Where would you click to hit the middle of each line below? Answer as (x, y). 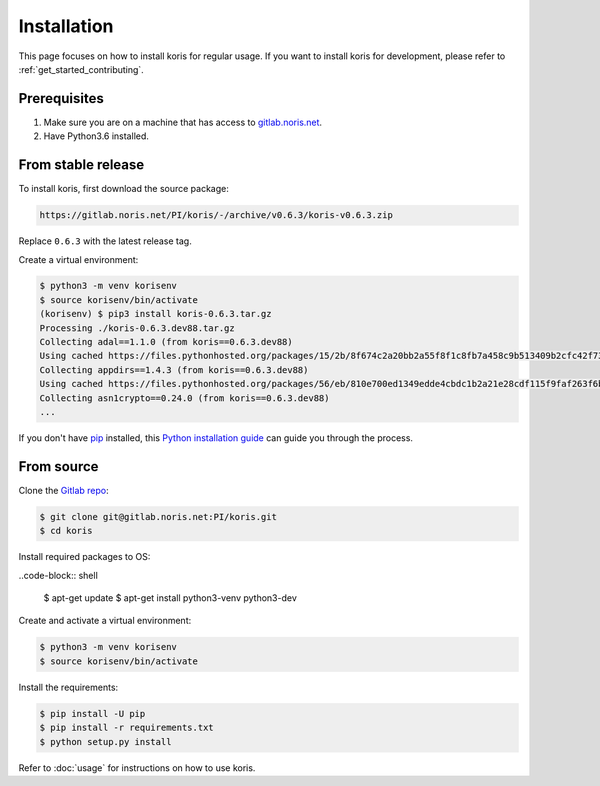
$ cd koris (66, 531)
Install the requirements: (68, 687)
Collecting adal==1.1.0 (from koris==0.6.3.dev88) (166, 342)
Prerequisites (61, 98)
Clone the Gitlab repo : (63, 490)
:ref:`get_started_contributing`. (81, 69)
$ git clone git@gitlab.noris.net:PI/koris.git (158, 516)
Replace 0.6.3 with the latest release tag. (105, 241)
